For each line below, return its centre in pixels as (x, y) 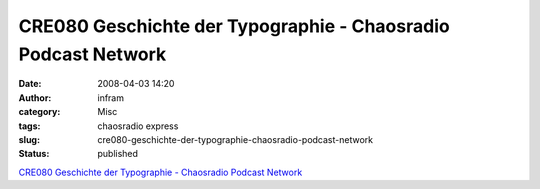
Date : (30, 84)
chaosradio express (138, 126)
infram (111, 97)
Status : (34, 154)
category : (39, 112)
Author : (35, 97)
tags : (29, 126)
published (118, 154)
